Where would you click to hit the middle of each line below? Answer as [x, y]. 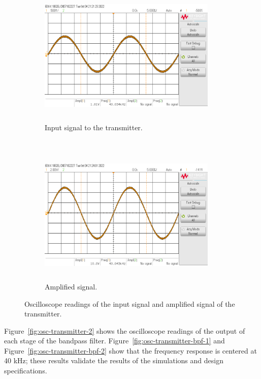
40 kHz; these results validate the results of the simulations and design [114, 360]
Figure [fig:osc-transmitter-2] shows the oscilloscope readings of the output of [125, 330]
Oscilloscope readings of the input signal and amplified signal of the [130, 303]
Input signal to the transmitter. [94, 127]
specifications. [26, 371]
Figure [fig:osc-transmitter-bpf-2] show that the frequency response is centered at [130, 350]
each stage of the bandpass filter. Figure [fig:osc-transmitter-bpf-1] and [115, 341]
